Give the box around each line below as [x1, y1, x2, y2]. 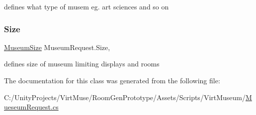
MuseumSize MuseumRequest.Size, [4, 42, 110, 52]
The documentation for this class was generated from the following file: [4, 75, 220, 85]
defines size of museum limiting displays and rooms [4, 58, 160, 69]
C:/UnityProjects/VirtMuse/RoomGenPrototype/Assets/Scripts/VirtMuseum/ [4, 92, 246, 102]
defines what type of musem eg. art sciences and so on [4, 1, 169, 11]
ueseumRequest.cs [4, 102, 59, 112]
